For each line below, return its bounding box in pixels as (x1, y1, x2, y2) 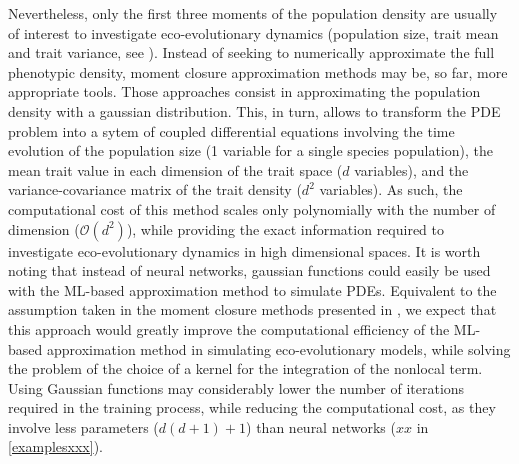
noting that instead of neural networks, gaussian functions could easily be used (8, 260, 491, 281)
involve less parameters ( (8, 416, 159, 437)
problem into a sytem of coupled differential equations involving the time (8, 120, 455, 141)
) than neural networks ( (246, 416, 396, 437)
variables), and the (354, 159, 469, 180)
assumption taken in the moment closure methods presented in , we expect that (8, 299, 497, 320)
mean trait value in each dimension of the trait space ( (8, 159, 343, 180)
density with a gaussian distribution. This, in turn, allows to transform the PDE (8, 100, 501, 121)
